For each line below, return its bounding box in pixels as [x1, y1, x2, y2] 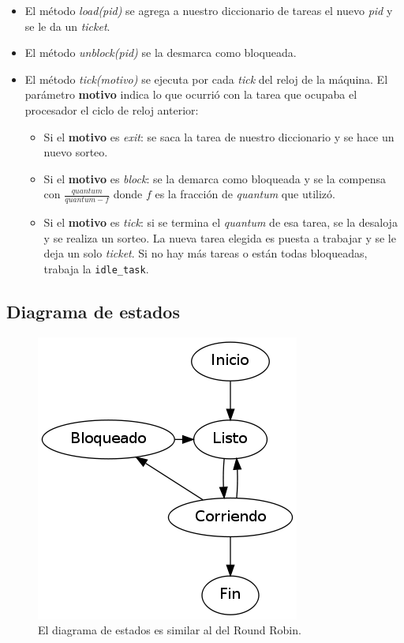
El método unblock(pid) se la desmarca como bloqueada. [24, 44, 297, 61]
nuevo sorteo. [43, 144, 108, 160]
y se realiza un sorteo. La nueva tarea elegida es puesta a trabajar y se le [43, 229, 396, 246]
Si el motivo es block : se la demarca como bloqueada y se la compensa [43, 170, 386, 186]
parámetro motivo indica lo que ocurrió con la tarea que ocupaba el [24, 86, 357, 103]
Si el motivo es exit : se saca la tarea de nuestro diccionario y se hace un [43, 128, 395, 145]
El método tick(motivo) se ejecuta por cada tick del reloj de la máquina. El [24, 70, 388, 87]
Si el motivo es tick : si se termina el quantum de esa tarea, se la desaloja [43, 214, 398, 231]
